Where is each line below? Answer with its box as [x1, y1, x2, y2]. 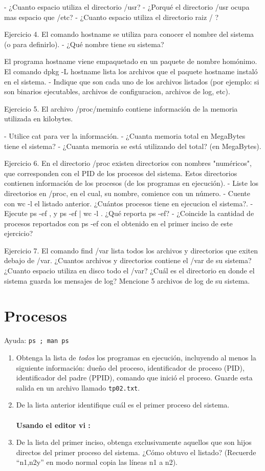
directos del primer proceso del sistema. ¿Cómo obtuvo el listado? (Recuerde [16, 446, 256, 457]
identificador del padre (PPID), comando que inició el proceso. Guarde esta [16, 372, 253, 383]
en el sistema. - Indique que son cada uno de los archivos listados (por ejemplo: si [4, 76, 259, 87]
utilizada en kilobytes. [4, 113, 73, 124]
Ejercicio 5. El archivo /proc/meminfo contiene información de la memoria [4, 103, 238, 114]
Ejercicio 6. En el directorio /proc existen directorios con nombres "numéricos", [4, 158, 252, 168]
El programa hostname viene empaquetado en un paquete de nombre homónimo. [4, 56, 257, 67]
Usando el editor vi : [16, 419, 91, 430]
